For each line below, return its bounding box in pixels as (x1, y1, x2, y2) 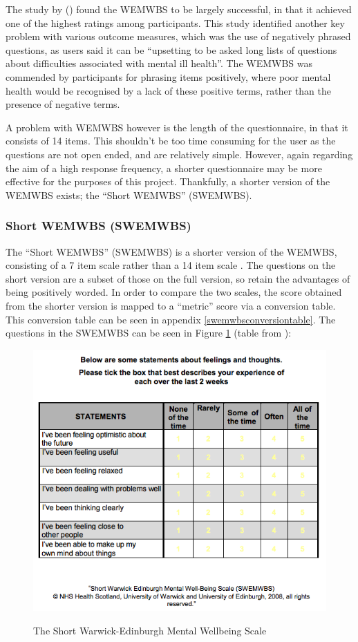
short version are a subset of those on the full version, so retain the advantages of (6, 271, 350, 285)
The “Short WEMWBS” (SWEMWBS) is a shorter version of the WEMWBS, (6, 244, 337, 258)
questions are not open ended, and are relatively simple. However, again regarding (6, 147, 353, 161)
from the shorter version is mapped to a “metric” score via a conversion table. (6, 298, 336, 312)
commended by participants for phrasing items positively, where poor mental (6, 69, 331, 84)
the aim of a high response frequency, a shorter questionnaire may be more (6, 160, 322, 175)
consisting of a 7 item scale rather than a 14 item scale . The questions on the (6, 258, 336, 272)
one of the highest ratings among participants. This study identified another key (6, 15, 345, 30)
